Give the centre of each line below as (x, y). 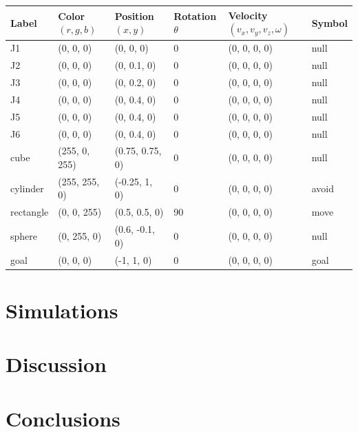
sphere (24, 235)
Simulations (62, 310)
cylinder (27, 188)
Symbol (329, 22)
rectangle (30, 212)
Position (134, 16)
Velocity (248, 15)
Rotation (195, 16)
